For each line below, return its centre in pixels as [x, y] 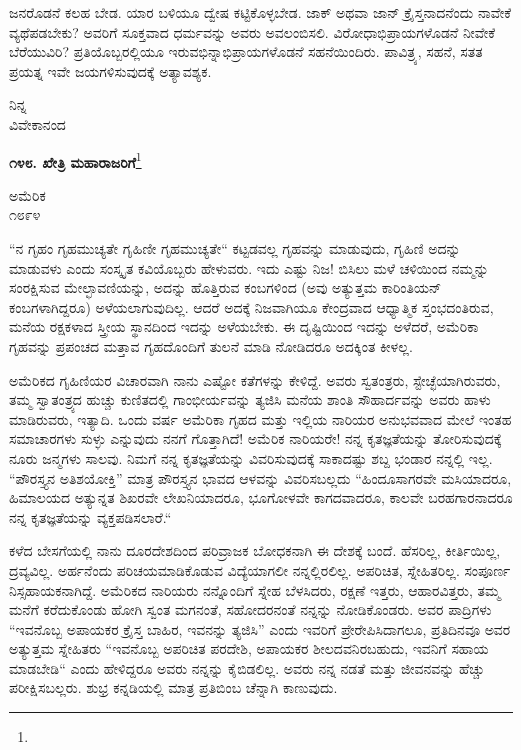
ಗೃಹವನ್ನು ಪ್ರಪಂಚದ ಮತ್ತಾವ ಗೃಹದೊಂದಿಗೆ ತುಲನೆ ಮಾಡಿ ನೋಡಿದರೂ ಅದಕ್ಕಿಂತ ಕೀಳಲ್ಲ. [211, 345]
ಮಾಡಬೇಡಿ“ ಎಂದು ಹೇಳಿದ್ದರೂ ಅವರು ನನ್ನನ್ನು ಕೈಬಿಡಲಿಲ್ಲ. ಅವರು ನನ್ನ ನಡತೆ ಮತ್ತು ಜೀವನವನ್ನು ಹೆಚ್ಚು [247, 667]
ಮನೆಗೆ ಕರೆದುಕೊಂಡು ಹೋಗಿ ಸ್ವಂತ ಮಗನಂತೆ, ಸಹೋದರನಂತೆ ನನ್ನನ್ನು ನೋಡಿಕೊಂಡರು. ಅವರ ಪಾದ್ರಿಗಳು [250, 609]
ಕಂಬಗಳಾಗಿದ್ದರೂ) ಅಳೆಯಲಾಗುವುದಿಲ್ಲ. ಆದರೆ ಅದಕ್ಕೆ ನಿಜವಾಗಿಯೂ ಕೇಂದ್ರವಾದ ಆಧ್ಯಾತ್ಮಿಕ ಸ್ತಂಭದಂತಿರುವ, [251, 306]
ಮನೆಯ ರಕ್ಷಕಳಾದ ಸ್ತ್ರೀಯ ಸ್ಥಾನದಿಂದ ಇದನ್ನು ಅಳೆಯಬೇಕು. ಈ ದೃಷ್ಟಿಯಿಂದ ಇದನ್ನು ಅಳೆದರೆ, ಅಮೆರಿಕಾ [244, 326]
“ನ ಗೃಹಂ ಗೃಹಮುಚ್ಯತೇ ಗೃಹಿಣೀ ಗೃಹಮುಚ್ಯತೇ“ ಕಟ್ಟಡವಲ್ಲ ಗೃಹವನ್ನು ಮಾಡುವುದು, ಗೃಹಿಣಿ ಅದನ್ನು [235, 248]
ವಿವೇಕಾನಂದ [37, 123]
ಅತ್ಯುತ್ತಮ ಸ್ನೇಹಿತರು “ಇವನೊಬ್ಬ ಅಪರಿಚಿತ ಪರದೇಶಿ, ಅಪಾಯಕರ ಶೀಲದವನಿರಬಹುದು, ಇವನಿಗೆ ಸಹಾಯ [249, 648]
